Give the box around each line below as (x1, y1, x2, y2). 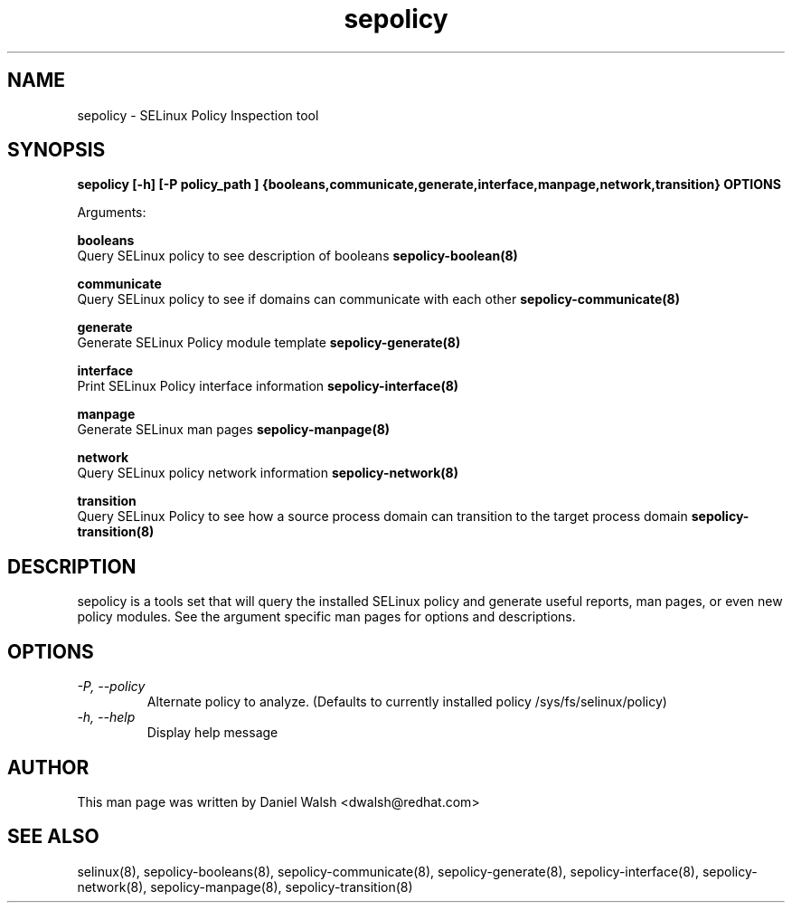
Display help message (146, 725, 278, 741)
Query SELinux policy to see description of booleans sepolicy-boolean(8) (77, 248, 518, 264)
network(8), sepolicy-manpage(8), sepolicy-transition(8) (77, 878, 413, 895)
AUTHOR (7, 755, 90, 779)
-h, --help (77, 709, 136, 725)
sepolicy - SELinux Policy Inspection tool (77, 107, 319, 123)
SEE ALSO (7, 825, 99, 848)
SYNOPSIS (7, 138, 106, 162)
